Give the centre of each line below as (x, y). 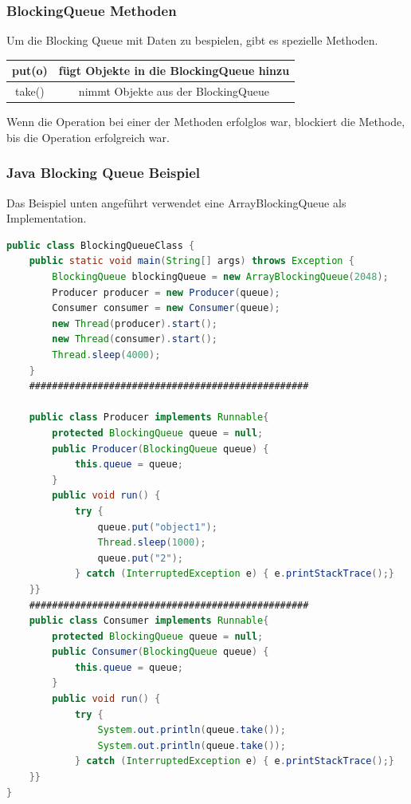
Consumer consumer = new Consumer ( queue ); (166, 308)
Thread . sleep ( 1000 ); (152, 543)
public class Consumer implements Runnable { (149, 621)
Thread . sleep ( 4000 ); (106, 355)
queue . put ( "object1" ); (157, 527)
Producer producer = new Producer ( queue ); (166, 292)
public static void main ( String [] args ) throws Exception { (192, 261)
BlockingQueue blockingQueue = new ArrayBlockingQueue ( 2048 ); (220, 277)
